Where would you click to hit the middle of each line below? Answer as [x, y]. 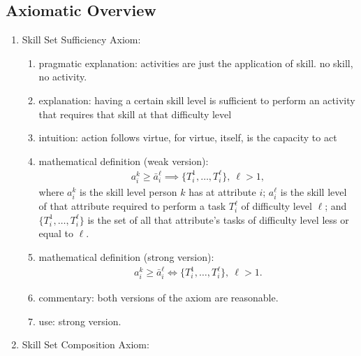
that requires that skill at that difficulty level [135, 114]
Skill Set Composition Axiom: [86, 344]
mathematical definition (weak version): [124, 161]
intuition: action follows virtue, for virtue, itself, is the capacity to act [188, 137]
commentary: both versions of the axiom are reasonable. [159, 298]
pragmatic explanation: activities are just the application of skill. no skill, [196, 63]
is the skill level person [128, 192]
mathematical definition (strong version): [126, 256]
